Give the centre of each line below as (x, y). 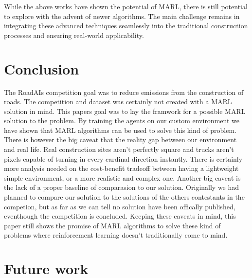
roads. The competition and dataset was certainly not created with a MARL (118, 102)
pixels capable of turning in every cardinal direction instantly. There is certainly (123, 158)
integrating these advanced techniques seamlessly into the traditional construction (126, 26)
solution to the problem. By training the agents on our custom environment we (122, 120)
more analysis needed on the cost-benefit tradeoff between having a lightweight (121, 168)
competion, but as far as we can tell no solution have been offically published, (120, 206)
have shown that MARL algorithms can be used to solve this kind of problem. (120, 130)
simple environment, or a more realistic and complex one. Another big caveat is (122, 177)
